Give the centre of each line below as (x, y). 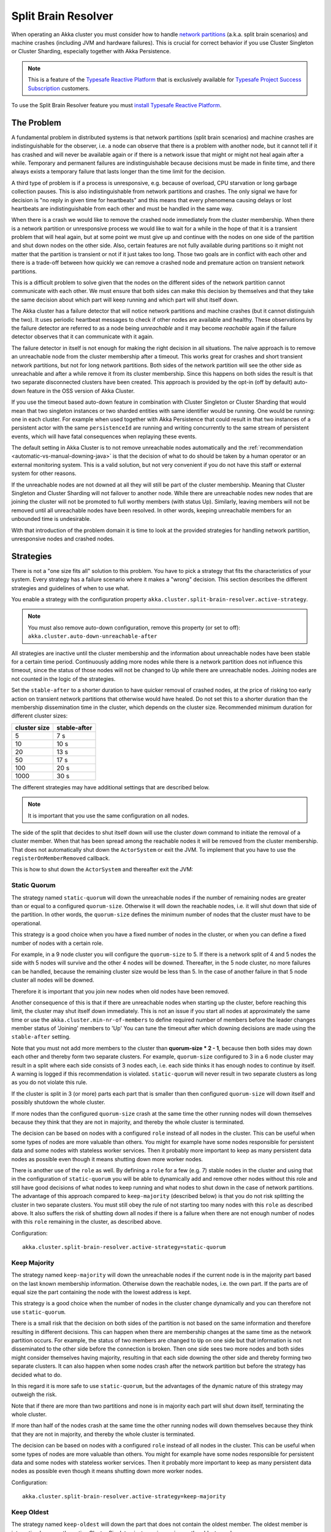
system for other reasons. (44, 473)
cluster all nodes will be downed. (53, 980)
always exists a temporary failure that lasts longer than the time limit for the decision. (119, 172)
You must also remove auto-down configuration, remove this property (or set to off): (134, 628)
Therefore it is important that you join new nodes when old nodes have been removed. (120, 991)
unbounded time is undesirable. (51, 519)
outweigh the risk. (34, 1395)
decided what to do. (37, 1375)
